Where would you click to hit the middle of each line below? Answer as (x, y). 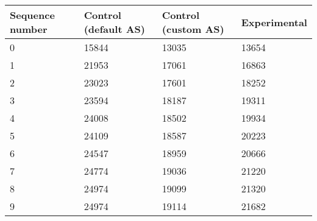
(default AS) (114, 29)
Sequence (32, 15)
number (29, 29)
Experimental (274, 22)
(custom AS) (193, 29)
